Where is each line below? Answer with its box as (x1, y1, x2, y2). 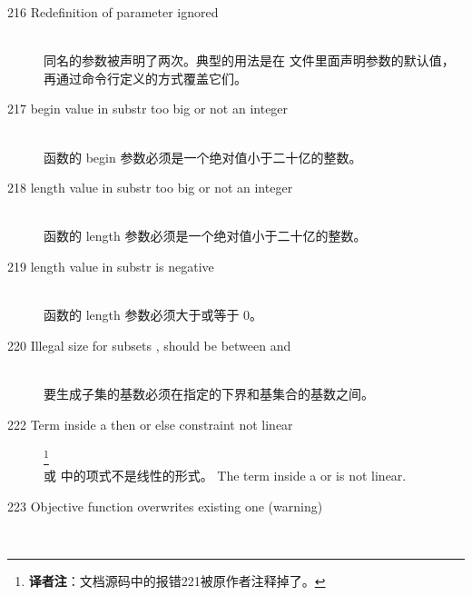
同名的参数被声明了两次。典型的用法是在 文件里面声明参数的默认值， (44, 51, 455, 70)
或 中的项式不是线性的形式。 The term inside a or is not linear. (44, 466, 407, 485)
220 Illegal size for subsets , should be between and (7, 335, 291, 354)
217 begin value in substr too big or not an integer (7, 99, 289, 118)
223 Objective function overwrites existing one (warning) (7, 496, 323, 515)
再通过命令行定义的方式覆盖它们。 (44, 68, 247, 87)
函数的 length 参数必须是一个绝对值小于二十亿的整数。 (44, 226, 367, 245)
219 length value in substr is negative (7, 256, 214, 275)
